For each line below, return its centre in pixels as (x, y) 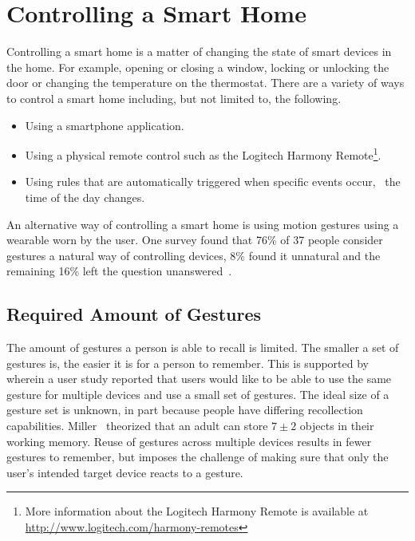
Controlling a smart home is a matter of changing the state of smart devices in (199, 51)
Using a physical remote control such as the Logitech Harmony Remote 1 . (203, 154)
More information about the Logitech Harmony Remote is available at (197, 511)
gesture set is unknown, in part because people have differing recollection (185, 410)
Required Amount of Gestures (134, 314)
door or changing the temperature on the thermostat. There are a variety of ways (206, 83)
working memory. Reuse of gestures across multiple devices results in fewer (189, 441)
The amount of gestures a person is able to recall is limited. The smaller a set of (203, 348)
